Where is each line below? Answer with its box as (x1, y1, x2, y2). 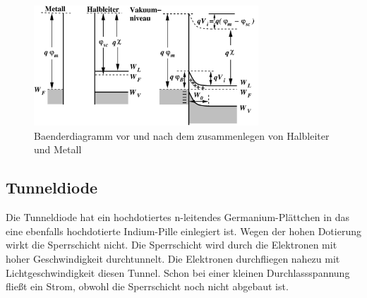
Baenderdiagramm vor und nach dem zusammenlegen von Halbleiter (34, 128, 330, 143)
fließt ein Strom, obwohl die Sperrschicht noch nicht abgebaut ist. (6, 279, 289, 294)
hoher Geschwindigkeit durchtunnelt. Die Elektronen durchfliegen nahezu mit (6, 251, 340, 266)
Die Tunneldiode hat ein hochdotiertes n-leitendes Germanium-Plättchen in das (6, 210, 349, 225)
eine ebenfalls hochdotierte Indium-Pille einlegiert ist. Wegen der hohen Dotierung (6, 223, 361, 238)
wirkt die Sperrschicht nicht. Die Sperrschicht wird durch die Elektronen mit (6, 237, 337, 252)
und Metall (34, 142, 82, 157)
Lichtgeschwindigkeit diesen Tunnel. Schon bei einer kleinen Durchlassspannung (6, 265, 350, 280)
